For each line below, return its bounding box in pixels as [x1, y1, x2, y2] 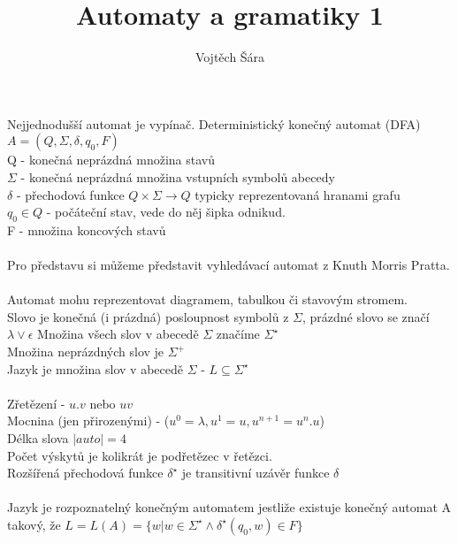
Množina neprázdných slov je [7, 342, 164, 361]
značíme [216, 325, 260, 343]
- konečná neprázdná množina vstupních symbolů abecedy [20, 167, 335, 186]
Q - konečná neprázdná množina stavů [7, 150, 216, 169]
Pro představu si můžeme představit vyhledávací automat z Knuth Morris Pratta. [7, 256, 450, 274]
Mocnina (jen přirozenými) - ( [7, 411, 170, 430]
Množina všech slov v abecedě [37, 325, 199, 343]
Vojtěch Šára [195, 48, 265, 66]
